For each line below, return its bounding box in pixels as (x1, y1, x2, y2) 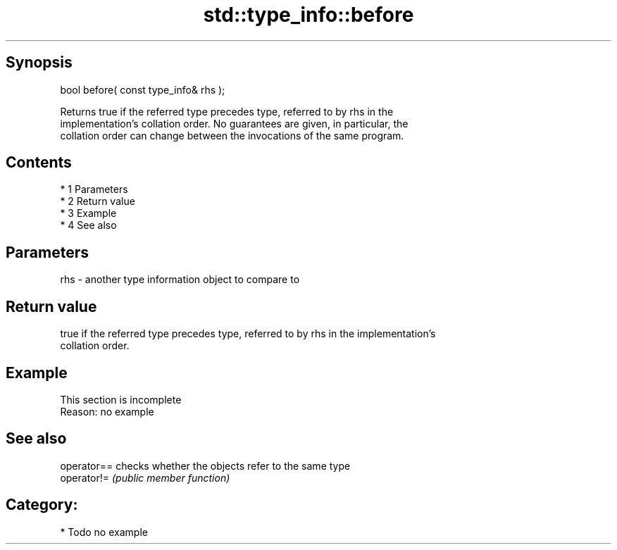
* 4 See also (60, 219, 117, 232)
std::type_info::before (203, 3, 414, 27)
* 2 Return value (60, 195, 135, 208)
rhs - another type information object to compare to (60, 273, 300, 286)
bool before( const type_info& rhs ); (60, 83, 225, 96)
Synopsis (6, 54, 73, 72)
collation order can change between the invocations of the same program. (60, 129, 404, 142)
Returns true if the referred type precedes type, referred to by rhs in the (60, 105, 394, 118)
